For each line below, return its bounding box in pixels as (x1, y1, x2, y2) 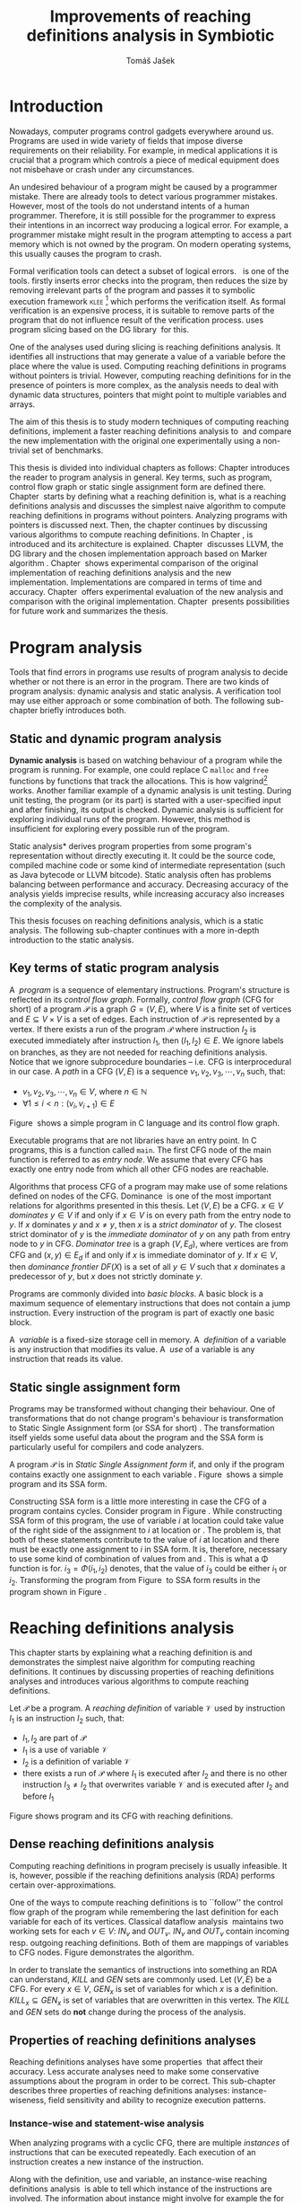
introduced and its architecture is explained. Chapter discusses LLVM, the (9, 539, 284, 550)
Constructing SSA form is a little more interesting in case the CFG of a (9, 1496, 267, 1507)
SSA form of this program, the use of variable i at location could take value (9, 1515, 285, 1526)
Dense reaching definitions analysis (9, 1836, 215, 1852)
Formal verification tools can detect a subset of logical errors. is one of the (9, 265, 289, 276)
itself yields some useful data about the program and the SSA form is (9, 1431, 264, 1443)
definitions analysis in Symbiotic (26, 25, 275, 46)
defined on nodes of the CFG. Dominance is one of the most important (9, 1190, 271, 1201)
